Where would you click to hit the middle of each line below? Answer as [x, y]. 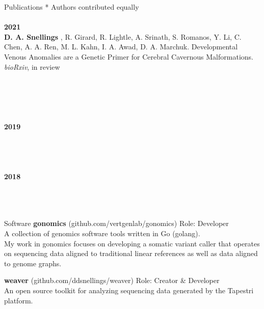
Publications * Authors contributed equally [72, 7]
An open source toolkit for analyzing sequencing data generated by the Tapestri [129, 290]
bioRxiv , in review [32, 66]
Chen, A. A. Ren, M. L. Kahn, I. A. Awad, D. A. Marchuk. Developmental [121, 47]
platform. [19, 300]
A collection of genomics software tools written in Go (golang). [102, 233]
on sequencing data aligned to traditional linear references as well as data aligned [131, 253]
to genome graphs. [33, 263]
